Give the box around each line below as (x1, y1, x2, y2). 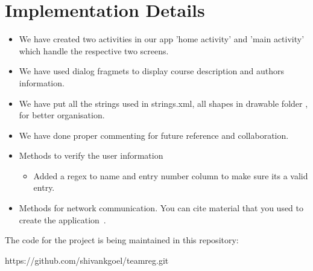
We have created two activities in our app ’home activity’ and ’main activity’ (19, 33, 305, 45)
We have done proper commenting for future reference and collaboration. (19, 129, 289, 141)
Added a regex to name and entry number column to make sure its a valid (33, 169, 308, 182)
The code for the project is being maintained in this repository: (5, 234, 239, 246)
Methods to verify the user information (19, 149, 163, 162)
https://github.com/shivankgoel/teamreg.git (5, 253, 169, 266)
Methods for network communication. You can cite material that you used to (19, 202, 304, 214)
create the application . (19, 213, 106, 226)
